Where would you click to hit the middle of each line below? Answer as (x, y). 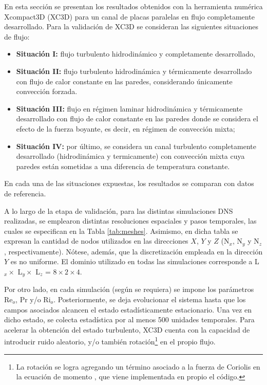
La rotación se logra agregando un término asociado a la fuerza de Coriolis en (138, 366)
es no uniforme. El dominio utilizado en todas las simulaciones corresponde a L (135, 261)
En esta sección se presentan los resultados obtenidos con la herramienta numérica (133, 6)
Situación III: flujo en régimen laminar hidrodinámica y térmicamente (129, 108)
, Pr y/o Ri (33, 299)
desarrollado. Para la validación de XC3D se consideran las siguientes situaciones (131, 26)
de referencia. (25, 193)
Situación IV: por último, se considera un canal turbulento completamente (136, 146)
